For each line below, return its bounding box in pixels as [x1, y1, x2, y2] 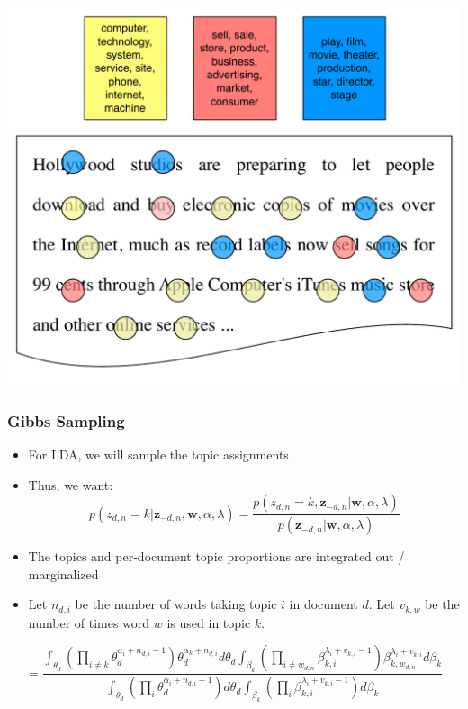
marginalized [28, 564, 99, 583]
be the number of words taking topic [75, 595, 277, 614]
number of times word [28, 613, 150, 632]
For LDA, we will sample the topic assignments [28, 445, 289, 464]
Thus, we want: [28, 475, 113, 494]
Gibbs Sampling [7, 409, 125, 432]
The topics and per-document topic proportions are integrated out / [28, 547, 405, 566]
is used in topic [166, 613, 251, 632]
